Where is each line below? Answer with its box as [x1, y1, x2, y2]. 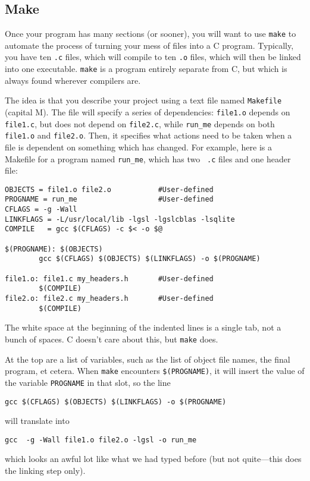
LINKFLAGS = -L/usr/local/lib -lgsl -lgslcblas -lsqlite [5, 215, 235, 224]
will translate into [5, 414, 70, 427]
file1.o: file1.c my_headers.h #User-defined [5, 274, 214, 283]
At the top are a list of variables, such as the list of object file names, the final [5, 353, 290, 365]
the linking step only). [5, 464, 86, 477]
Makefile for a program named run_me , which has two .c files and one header [5, 152, 291, 165]
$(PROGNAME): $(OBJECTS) [5, 244, 103, 253]
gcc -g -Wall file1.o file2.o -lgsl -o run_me [5, 435, 197, 444]
